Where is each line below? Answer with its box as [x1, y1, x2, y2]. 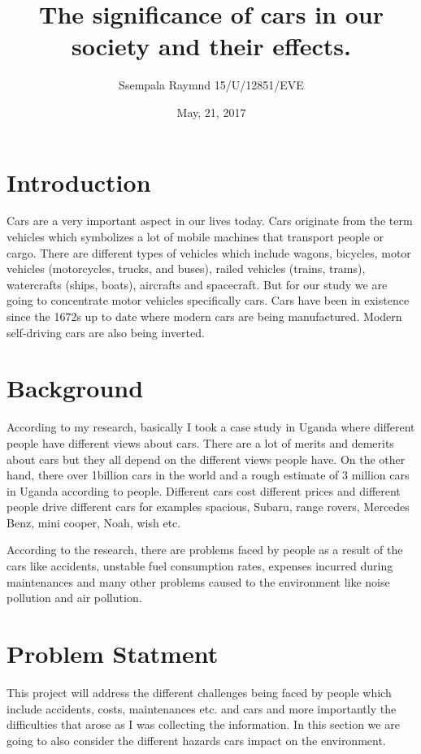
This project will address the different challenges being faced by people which [7, 683, 392, 700]
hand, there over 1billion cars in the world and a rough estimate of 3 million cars [7, 466, 410, 483]
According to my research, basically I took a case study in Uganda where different [7, 418, 415, 435]
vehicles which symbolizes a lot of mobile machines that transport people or [7, 228, 384, 245]
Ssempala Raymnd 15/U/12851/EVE [119, 76, 304, 93]
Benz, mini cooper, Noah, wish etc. [7, 513, 181, 531]
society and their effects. [71, 29, 352, 63]
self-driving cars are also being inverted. [7, 323, 205, 340]
